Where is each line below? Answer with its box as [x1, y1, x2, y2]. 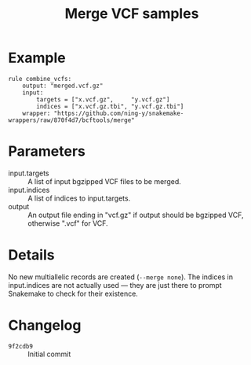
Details [8, 246, 55, 264]
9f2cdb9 [8, 342, 34, 350]
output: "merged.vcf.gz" [22, 82, 104, 90]
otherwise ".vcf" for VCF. [27, 218, 108, 228]
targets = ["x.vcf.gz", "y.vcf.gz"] [36, 95, 170, 103]
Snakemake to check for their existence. [8, 289, 139, 298]
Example [8, 49, 66, 67]
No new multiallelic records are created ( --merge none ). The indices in [8, 272, 234, 282]
